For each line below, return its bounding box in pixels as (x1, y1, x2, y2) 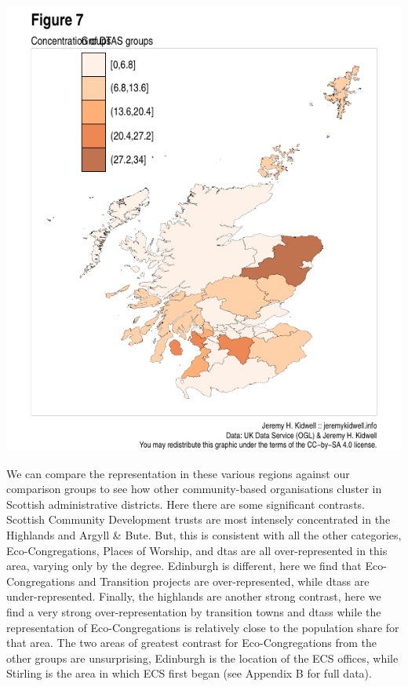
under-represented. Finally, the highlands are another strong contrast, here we (6, 588, 381, 605)
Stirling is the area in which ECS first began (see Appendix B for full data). (6, 665, 372, 682)
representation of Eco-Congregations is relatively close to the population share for (6, 619, 399, 635)
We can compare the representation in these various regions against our (6, 465, 350, 481)
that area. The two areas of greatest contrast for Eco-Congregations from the (6, 634, 377, 651)
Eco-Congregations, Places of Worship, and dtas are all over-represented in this (6, 542, 388, 558)
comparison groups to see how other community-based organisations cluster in (6, 481, 382, 497)
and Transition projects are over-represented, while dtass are (78, 572, 370, 589)
